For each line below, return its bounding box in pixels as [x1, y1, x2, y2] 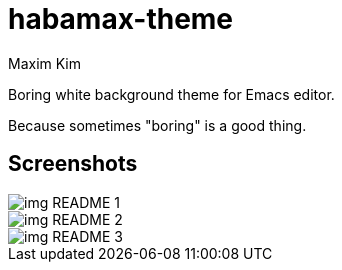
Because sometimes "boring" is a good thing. [8, 116, 307, 134]
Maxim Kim [8, 54, 82, 72]
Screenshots [8, 151, 138, 177]
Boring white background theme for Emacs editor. [8, 85, 335, 103]
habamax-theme [8, 2, 234, 36]
